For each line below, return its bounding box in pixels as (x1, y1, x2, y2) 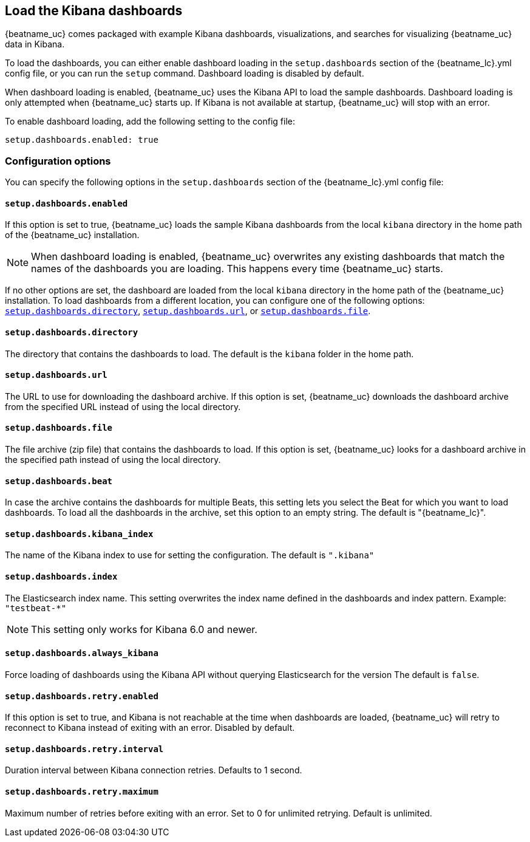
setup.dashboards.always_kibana (5, 648, 158, 659)
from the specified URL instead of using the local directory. (5, 401, 241, 412)
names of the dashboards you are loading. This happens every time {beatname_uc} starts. (31, 262, 443, 275)
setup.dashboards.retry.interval (5, 744, 164, 754)
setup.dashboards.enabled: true (5, 135, 158, 145)
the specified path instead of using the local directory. (5, 454, 221, 465)
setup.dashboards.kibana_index (5, 529, 154, 539)
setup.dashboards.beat (5, 476, 113, 486)
